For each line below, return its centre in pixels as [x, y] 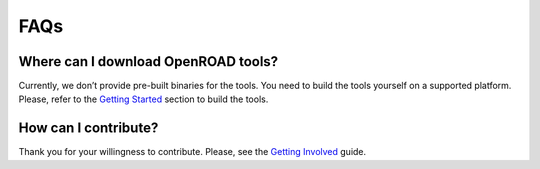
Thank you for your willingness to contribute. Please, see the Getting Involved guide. [192, 152]
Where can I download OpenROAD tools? [148, 61]
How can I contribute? [88, 128]
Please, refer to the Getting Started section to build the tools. [143, 99]
